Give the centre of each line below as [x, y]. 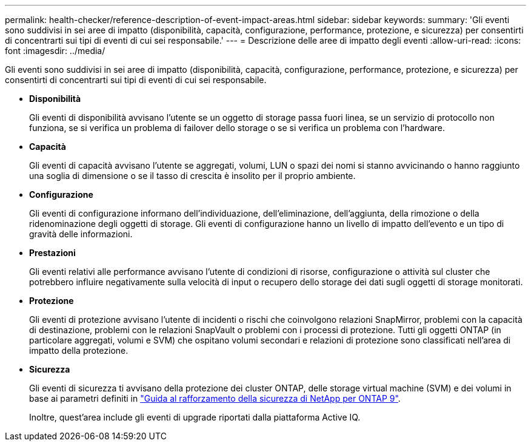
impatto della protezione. [79, 350]
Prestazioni [52, 253]
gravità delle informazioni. [81, 234]
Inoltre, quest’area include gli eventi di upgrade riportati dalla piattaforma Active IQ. [195, 417]
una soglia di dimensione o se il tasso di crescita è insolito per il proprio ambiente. [192, 176]
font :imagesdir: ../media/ [55, 51]
